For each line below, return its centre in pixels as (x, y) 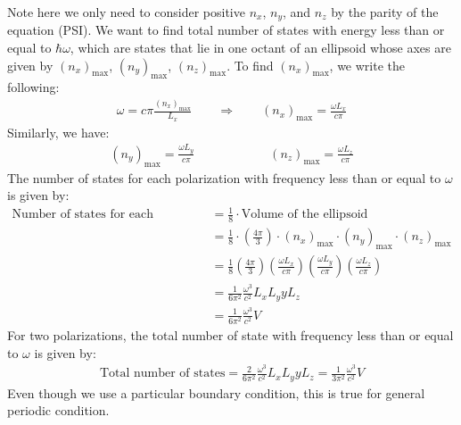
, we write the (367, 65)
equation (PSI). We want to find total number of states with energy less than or (226, 30)
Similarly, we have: (58, 132)
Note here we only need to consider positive (126, 12)
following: (33, 87)
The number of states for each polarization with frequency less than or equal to (224, 177)
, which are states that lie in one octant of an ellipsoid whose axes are (260, 48)
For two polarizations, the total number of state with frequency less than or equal (230, 334)
